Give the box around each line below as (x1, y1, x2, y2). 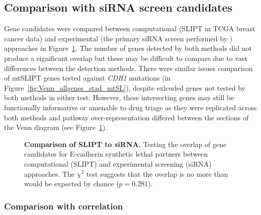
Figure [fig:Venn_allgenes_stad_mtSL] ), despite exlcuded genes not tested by (4, 82, 245, 93)
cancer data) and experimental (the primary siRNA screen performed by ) (4, 33, 233, 43)
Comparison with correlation (4, 199, 123, 212)
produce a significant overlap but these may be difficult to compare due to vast (4, 52, 247, 63)
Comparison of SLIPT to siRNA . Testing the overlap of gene (24, 138, 227, 149)
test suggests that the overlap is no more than (86, 168, 228, 179)
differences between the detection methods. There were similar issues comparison (4, 62, 253, 73)
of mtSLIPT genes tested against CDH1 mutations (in (4, 73, 171, 83)
